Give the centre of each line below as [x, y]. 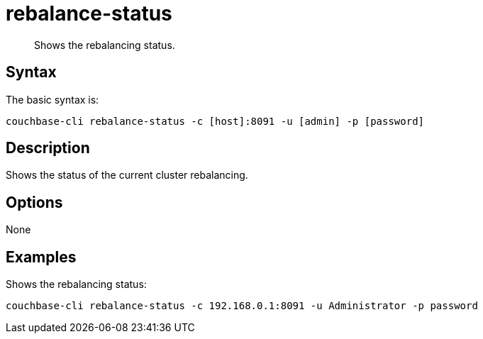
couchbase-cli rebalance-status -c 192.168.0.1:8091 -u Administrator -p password [242, 306]
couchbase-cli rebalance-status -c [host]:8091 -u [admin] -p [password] [215, 121]
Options [34, 202]
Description [48, 148]
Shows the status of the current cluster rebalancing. [127, 175]
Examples [41, 257]
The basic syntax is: [52, 99]
